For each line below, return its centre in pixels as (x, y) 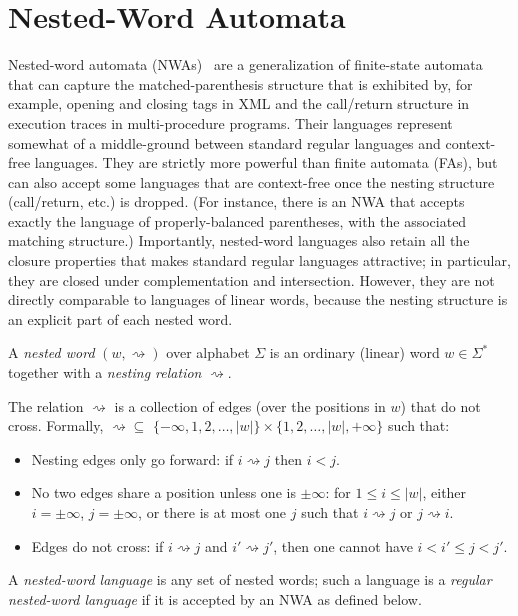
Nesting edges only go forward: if (132, 458)
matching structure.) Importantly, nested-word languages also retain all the (239, 240)
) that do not (440, 405)
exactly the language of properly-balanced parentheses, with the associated (237, 220)
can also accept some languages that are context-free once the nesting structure (251, 181)
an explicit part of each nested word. (120, 318)
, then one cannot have (343, 545)
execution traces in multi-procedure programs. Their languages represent (230, 122)
